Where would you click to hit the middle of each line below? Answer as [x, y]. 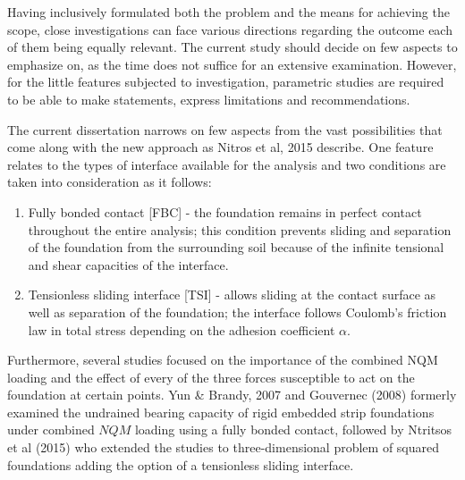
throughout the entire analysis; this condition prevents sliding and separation [240, 229]
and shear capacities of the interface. [128, 264]
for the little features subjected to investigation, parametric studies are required [226, 82]
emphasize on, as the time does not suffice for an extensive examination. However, [232, 64]
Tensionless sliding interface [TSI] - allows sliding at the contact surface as [232, 295]
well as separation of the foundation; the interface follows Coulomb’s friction [237, 312]
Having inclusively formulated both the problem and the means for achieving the [228, 12]
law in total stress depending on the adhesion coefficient [182, 329]
